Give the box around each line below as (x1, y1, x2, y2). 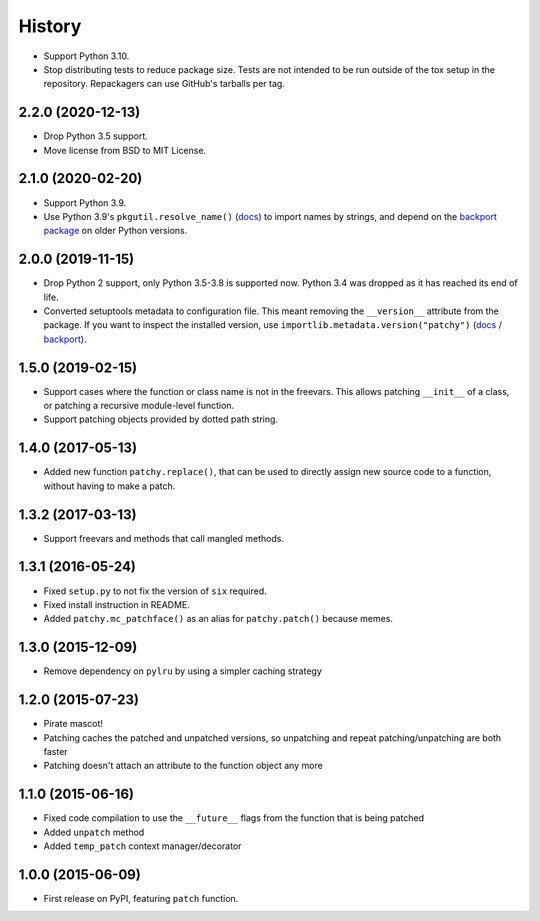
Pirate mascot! (43, 718, 104, 730)
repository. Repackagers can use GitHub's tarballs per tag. (43, 78, 285, 90)
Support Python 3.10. (43, 50, 130, 62)
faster (43, 745, 69, 757)
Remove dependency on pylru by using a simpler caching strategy (43, 665, 322, 677)
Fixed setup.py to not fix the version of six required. (43, 585, 267, 597)
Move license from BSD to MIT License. (43, 144, 207, 156)
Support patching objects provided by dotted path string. (43, 413, 279, 425)
